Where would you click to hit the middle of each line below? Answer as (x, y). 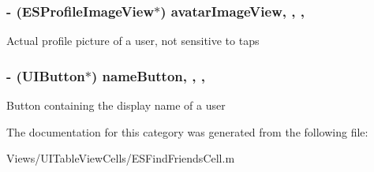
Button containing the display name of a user (116, 105)
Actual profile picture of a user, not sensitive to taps (133, 41)
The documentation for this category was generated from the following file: (187, 131)
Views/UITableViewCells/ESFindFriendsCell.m (121, 158)
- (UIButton (46, 75)
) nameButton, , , (148, 75)
